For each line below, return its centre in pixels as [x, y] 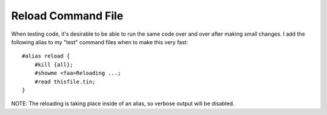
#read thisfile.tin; [65, 81]
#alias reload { [46, 56]
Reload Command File [67, 16]
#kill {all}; [54, 64]
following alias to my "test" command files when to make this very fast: [100, 42]
